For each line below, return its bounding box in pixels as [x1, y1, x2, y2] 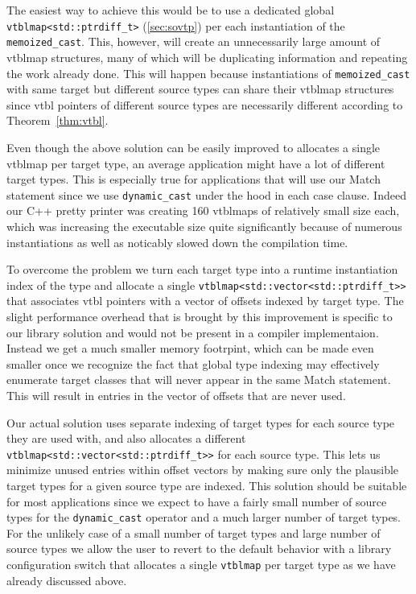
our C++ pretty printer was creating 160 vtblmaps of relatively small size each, [6, 202, 400, 219]
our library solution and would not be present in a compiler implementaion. [6, 324, 379, 340]
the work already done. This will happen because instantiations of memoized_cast [6, 64, 410, 81]
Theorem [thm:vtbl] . [6, 112, 109, 129]
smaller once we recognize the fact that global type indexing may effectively [6, 355, 380, 372]
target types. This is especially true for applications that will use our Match [6, 171, 381, 188]
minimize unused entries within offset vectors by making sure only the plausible [6, 461, 399, 478]
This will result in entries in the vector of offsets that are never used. [6, 386, 346, 403]
